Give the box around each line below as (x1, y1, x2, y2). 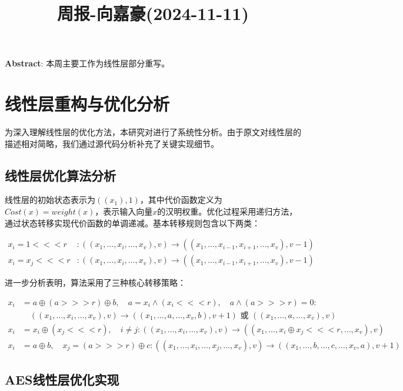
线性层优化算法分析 (5, 166, 116, 184)
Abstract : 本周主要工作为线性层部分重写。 (5, 57, 170, 69)
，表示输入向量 (95, 205, 153, 218)
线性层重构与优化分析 (5, 92, 170, 116)
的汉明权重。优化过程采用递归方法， (157, 205, 298, 218)
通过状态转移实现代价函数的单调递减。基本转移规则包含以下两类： (5, 216, 260, 229)
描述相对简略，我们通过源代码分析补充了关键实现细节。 (5, 137, 219, 149)
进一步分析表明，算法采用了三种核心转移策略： (5, 276, 186, 289)
